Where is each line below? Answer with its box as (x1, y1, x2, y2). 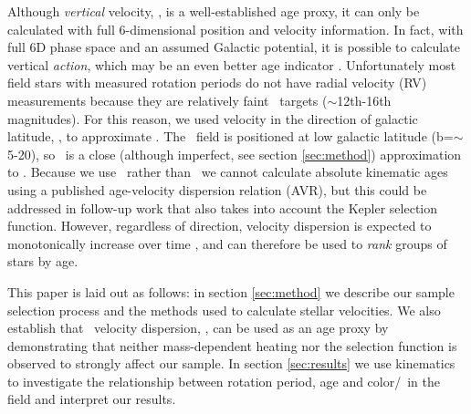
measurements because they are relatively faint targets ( (7, 90, 328, 109)
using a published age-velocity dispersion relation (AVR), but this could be (7, 180, 427, 199)
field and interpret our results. (7, 389, 176, 409)
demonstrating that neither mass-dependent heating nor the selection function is (7, 336, 457, 355)
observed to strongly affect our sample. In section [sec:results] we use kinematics (7, 354, 455, 373)
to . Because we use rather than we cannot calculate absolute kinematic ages (7, 162, 448, 181)
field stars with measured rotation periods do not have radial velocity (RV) (7, 73, 427, 92)
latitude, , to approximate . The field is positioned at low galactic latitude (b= (7, 127, 454, 146)
